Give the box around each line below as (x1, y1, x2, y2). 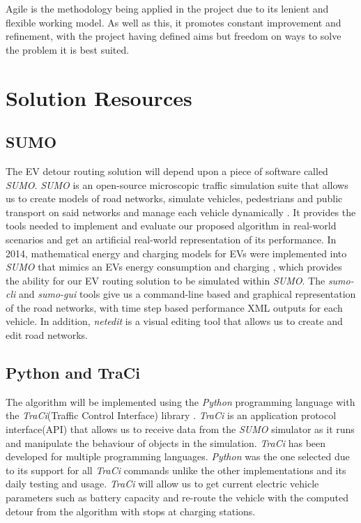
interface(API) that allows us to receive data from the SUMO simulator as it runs (6, 422, 355, 437)
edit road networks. (6, 328, 88, 342)
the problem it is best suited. (6, 42, 130, 56)
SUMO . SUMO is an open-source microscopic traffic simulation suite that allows (6, 177, 348, 192)
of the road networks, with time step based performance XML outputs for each (6, 300, 343, 314)
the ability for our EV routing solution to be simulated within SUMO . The (6, 273, 325, 287)
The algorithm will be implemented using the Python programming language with (6, 394, 355, 409)
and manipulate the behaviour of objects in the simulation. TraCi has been (6, 435, 326, 450)
